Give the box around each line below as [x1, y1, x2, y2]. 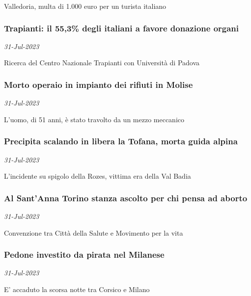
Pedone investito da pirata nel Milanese [4, 248, 165, 261]
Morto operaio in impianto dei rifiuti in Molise [4, 78, 193, 90]
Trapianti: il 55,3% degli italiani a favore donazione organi [4, 22, 239, 34]
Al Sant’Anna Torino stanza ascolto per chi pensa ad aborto [4, 191, 248, 204]
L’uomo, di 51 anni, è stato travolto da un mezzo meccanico [4, 114, 184, 124]
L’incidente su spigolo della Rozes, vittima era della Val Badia [4, 171, 191, 181]
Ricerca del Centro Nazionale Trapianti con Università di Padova [4, 57, 200, 68]
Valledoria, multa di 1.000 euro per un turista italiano [4, 1, 167, 11]
